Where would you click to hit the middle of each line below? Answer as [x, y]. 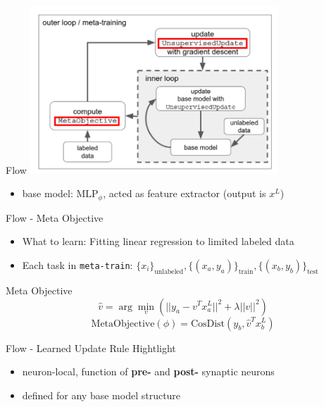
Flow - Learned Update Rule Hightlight [91, 347]
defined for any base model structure [101, 395]
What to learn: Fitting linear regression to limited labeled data [158, 241]
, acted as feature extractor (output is [185, 193]
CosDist [208, 324]
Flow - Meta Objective [55, 217]
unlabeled [169, 271]
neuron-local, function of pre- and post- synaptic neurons [148, 371]
